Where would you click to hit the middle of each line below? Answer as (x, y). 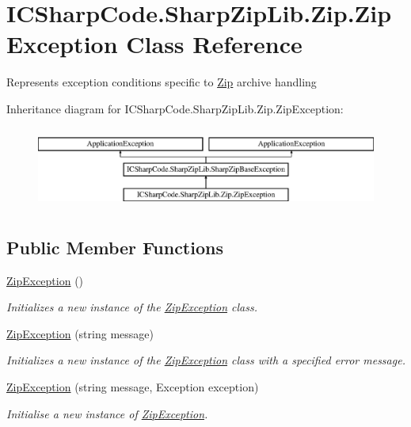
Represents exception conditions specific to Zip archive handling (162, 82)
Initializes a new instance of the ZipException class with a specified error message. (206, 360)
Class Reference (214, 44)
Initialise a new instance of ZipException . (107, 413)
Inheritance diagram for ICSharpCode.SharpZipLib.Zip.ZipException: (175, 108)
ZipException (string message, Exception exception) (133, 387)
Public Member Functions (115, 247)
